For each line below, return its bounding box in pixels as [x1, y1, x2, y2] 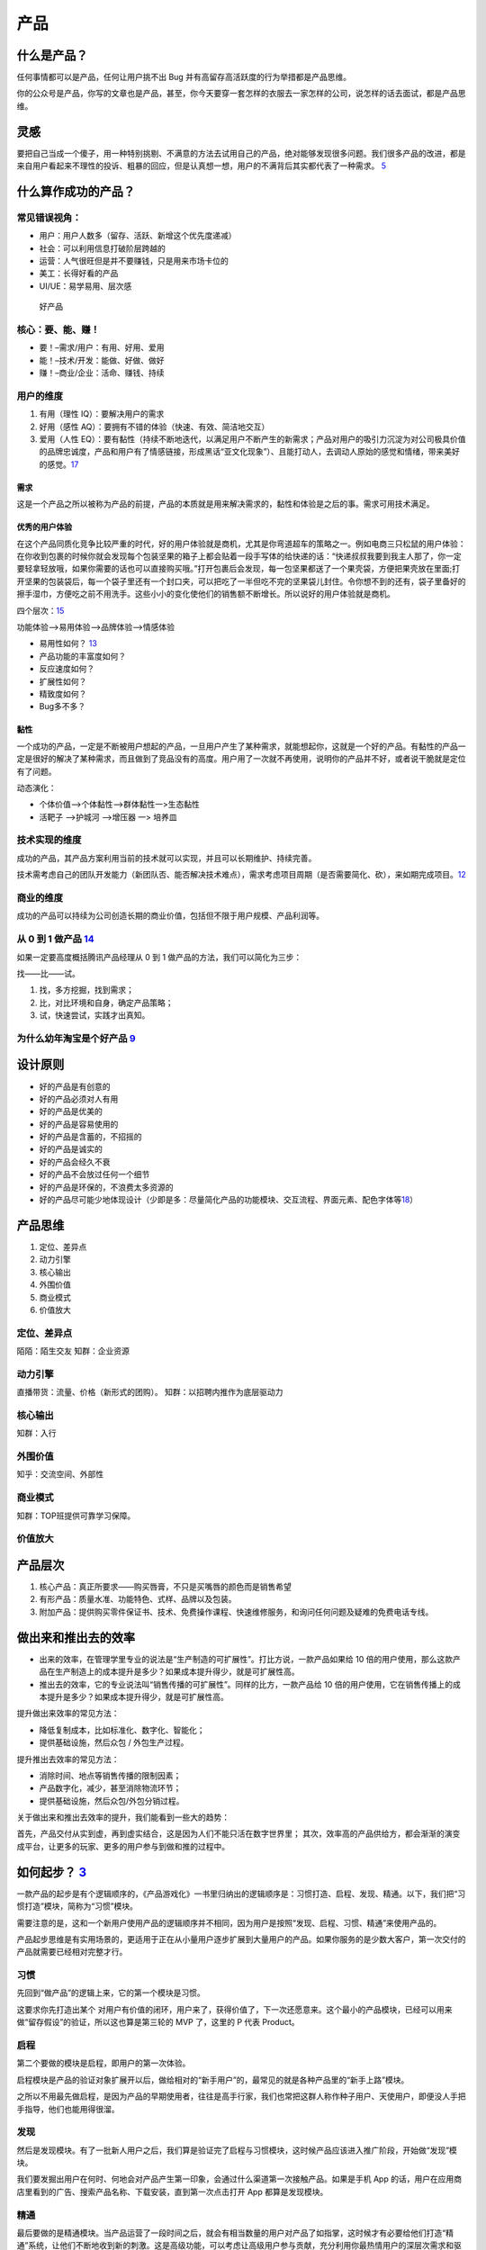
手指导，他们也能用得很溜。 [16, 2103, 120, 2114]
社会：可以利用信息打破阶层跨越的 [39, 243, 166, 254]
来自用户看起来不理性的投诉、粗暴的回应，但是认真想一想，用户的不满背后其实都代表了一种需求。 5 [16, 160, 387, 171]
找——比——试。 [16, 967, 80, 978]
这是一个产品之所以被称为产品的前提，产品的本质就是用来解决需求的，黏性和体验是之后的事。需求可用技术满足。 [16, 499, 435, 509]
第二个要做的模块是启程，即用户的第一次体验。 [16, 2057, 191, 2069]
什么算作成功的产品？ [16, 184, 135, 199]
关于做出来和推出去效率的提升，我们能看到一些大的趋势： [16, 1812, 229, 1822]
